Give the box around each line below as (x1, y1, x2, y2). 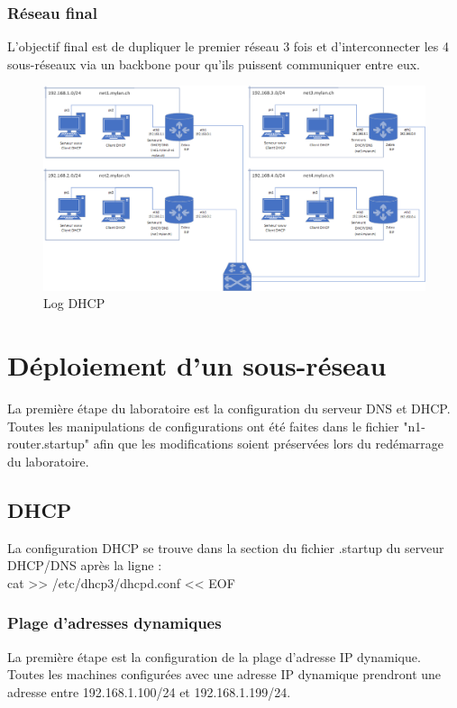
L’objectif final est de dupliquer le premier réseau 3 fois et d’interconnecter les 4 (7, 37, 449, 56)
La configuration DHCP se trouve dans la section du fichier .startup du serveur (7, 538, 444, 557)
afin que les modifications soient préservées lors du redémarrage (93, 434, 444, 453)
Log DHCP (43, 294, 105, 313)
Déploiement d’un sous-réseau (7, 347, 387, 384)
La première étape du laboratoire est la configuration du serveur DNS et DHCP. (7, 399, 451, 418)
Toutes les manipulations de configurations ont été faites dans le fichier (7, 416, 399, 435)
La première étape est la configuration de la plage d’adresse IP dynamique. (7, 647, 421, 666)
